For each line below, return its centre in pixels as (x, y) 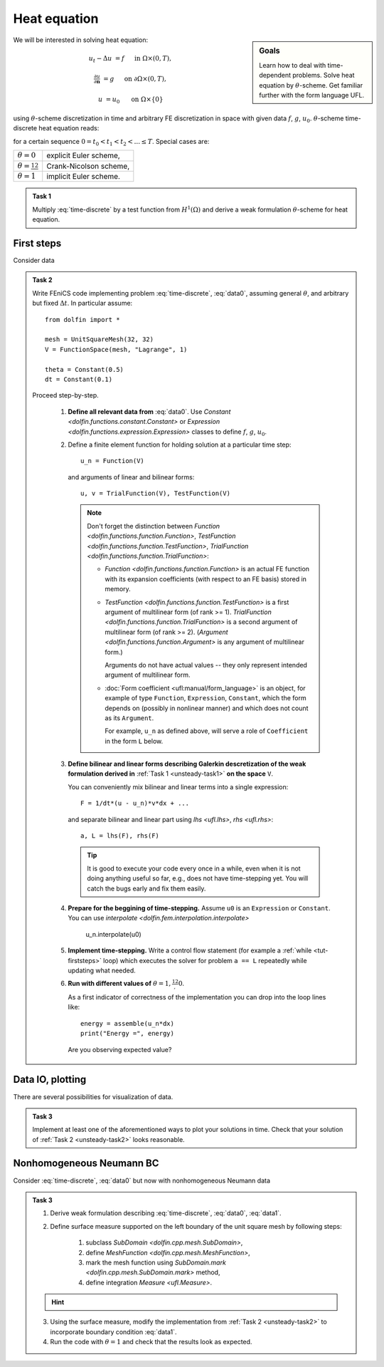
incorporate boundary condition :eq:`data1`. (113, 1331)
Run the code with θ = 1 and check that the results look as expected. (151, 1342)
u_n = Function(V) (113, 461)
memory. (118, 589)
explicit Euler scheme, (83, 155)
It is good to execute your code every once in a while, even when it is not (194, 868)
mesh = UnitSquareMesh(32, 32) (100, 339)
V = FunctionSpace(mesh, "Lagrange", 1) (116, 349)
